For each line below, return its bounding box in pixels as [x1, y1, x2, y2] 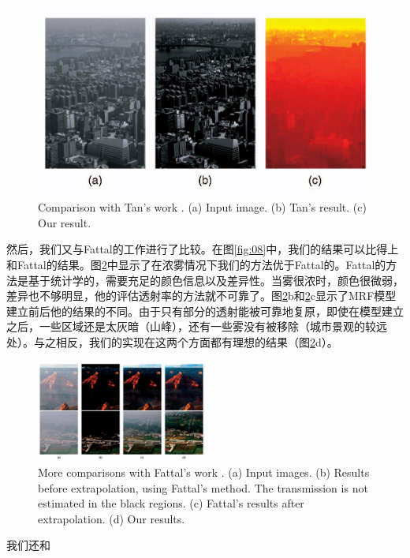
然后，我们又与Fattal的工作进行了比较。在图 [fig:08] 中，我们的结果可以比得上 [6, 241, 399, 257]
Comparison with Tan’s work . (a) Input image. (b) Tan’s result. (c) [38, 199, 367, 215]
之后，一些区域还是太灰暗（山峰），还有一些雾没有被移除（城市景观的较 [6, 318, 376, 335]
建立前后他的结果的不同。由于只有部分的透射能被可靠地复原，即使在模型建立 [6, 302, 404, 319]
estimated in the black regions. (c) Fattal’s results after [38, 495, 304, 511]
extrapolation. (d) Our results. [38, 510, 185, 526]
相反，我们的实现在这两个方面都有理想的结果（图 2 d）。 [55, 333, 338, 350]
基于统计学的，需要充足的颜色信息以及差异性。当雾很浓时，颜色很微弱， [28, 272, 404, 288]
